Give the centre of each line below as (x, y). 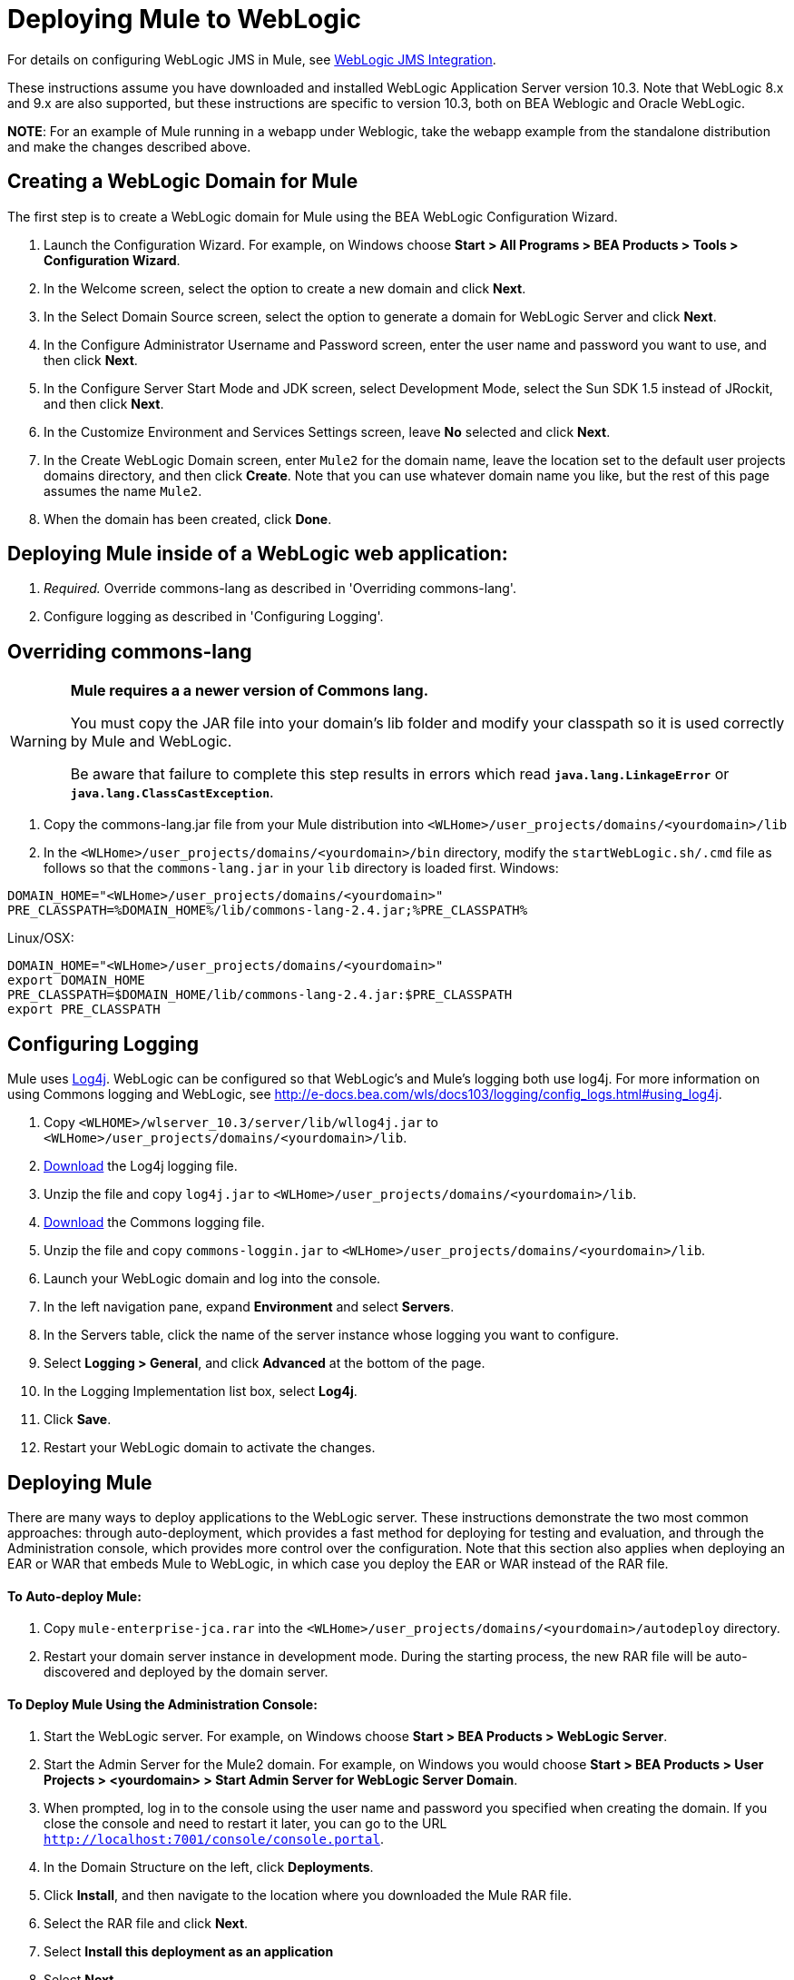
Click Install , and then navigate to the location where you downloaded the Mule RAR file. (308, 1896)
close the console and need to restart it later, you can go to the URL (245, 1824)
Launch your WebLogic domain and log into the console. (212, 1279)
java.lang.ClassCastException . (172, 792)
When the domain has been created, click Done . (188, 519)
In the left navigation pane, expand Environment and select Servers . (249, 1307)
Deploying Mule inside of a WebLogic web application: (258, 554)
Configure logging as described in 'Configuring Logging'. (214, 617)
